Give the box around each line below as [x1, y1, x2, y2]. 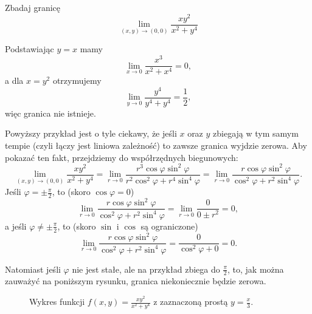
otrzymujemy [52, 74, 102, 87]
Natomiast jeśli [5, 262, 61, 275]
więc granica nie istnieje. [5, 106, 96, 119]
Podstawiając [5, 43, 54, 55]
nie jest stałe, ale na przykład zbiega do [72, 262, 220, 275]
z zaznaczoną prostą [153, 295, 228, 307]
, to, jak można [227, 262, 284, 275]
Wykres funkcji [29, 295, 85, 307]
